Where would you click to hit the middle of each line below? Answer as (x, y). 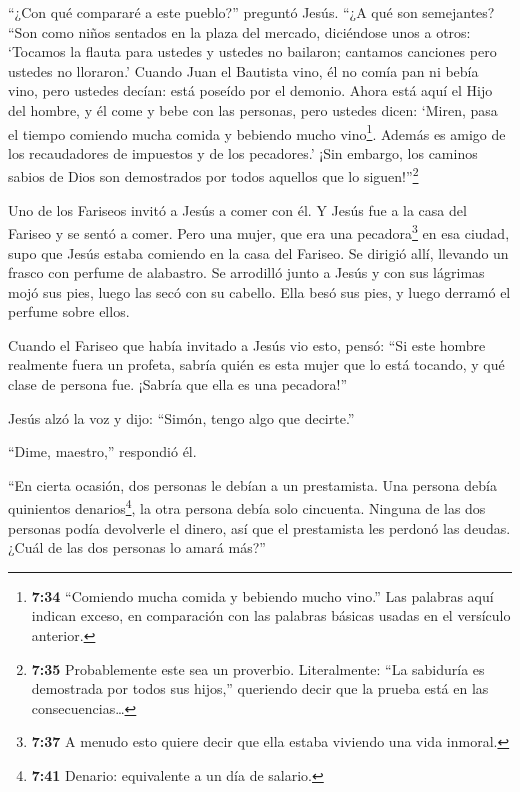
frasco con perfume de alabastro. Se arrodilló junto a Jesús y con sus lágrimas (246, 272)
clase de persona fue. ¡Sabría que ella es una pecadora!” (178, 384)
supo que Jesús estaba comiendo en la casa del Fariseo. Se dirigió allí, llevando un (258, 252)
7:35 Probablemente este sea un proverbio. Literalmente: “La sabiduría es (258, 668)
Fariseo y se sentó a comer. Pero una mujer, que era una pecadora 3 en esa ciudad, (259, 231)
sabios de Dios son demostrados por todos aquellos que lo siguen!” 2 (213, 175)
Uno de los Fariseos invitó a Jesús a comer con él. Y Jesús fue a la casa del (237, 209)
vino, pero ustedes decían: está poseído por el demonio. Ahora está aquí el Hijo (250, 90)
